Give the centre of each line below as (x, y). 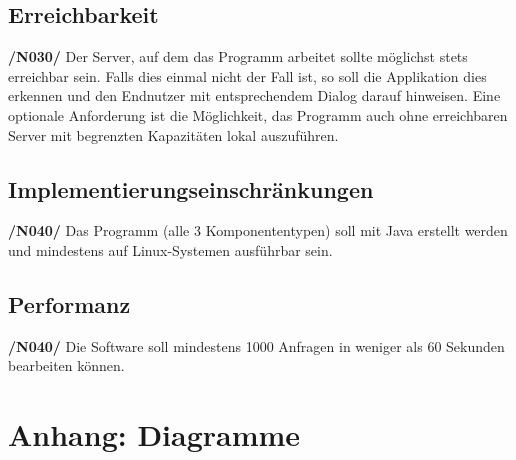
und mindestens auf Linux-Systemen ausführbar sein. (170, 249)
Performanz (69, 303)
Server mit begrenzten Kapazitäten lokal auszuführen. (173, 134)
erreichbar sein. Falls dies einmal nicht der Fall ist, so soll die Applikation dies (247, 75)
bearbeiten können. (66, 365)
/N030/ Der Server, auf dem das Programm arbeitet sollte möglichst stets (238, 56)
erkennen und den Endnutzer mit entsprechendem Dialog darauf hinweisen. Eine (254, 95)
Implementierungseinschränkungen (191, 188)
